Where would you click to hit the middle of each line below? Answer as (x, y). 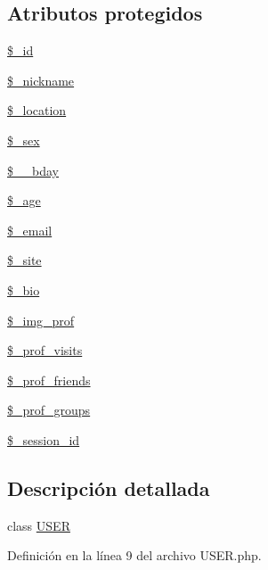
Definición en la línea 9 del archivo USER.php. (134, 555)
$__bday (33, 170)
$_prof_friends (49, 380)
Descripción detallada (109, 487)
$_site (24, 260)
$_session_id (44, 439)
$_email (30, 230)
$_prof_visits (45, 350)
